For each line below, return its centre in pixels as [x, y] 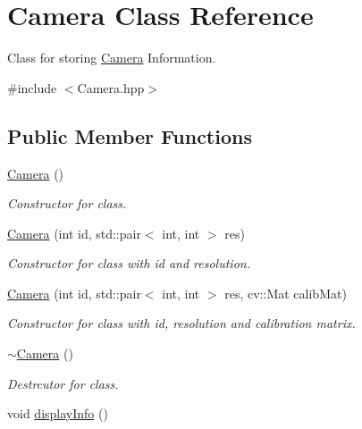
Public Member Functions [130, 135]
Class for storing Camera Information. [112, 58]
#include [32, 87]
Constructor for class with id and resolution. [129, 263]
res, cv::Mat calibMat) [286, 293]
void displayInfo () [58, 413]
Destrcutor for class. [63, 383]
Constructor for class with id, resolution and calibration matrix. [181, 323]
